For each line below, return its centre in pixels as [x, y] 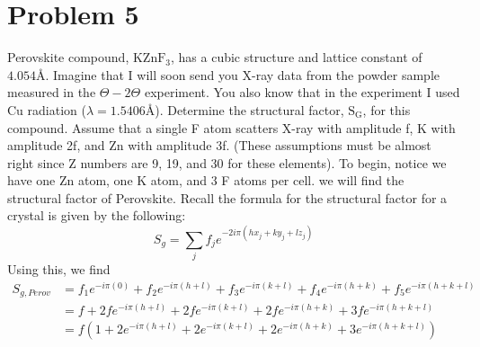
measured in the [52, 92]
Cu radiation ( [47, 109]
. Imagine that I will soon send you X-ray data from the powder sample [243, 74]
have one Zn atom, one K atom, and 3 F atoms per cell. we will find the [206, 180]
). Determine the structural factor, [249, 109]
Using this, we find [59, 268]
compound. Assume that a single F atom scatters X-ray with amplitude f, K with [231, 127]
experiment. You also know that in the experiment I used [302, 92]
